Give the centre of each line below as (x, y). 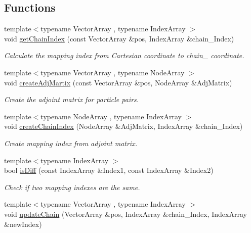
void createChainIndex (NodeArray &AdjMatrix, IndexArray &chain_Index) (123, 126)
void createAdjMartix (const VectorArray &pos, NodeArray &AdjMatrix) (118, 82)
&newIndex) (23, 224)
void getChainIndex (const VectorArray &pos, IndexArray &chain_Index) (119, 38)
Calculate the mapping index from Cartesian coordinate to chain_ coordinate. (124, 55)
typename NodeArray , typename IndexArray (111, 116)
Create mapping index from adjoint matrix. (71, 143)
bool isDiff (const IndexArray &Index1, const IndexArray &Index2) (109, 170)
